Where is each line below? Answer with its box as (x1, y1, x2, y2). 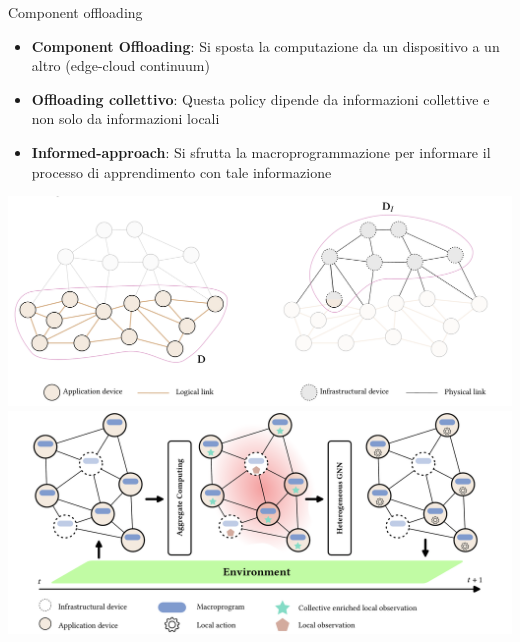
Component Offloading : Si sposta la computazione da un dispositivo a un (31, 35, 500, 56)
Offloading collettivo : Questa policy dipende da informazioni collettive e (31, 88, 490, 109)
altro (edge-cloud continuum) (31, 55, 210, 76)
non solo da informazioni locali (31, 108, 220, 129)
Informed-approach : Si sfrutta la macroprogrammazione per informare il (31, 141, 491, 162)
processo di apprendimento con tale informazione (31, 161, 332, 182)
